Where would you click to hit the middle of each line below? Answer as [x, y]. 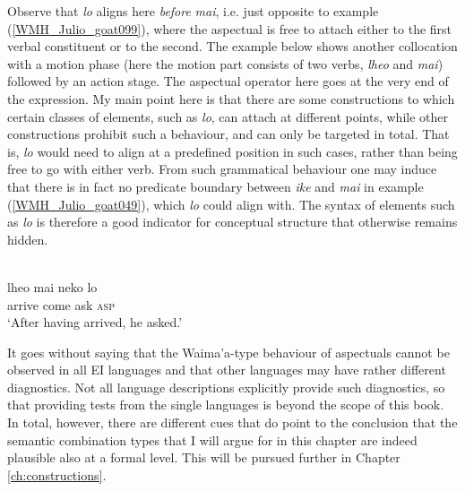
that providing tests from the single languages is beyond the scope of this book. [226, 405]
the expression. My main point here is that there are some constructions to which [231, 98]
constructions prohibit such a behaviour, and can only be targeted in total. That [228, 134]
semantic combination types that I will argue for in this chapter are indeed [212, 439]
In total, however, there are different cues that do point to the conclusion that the [232, 422]
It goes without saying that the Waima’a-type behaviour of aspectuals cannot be [228, 352]
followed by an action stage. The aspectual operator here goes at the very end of [228, 81]
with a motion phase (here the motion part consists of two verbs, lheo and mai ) [225, 63]
